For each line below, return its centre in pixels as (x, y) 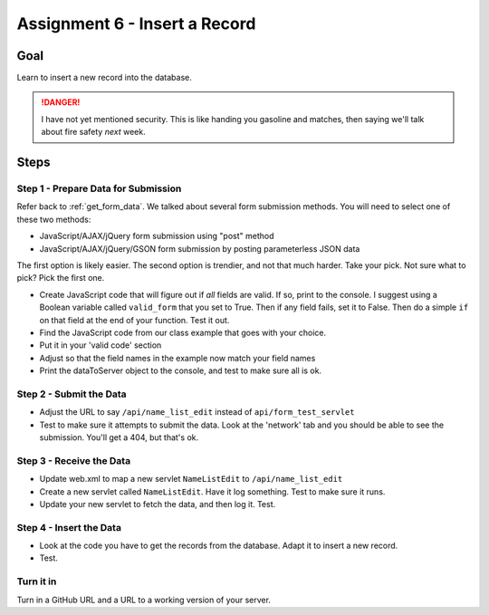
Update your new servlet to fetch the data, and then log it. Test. (158, 504)
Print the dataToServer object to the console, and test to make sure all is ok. (180, 370)
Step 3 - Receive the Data (74, 460)
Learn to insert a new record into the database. (104, 78)
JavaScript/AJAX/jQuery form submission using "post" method (157, 236)
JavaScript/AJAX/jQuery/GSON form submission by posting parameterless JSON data (200, 248)
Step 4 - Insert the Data (69, 527)
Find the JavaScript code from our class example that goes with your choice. (183, 332)
